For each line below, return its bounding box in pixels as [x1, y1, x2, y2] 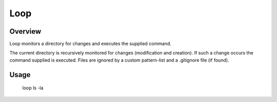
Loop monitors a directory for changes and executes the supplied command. [9, 41, 171, 47]
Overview [9, 27, 42, 36]
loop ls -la [22, 85, 44, 91]
